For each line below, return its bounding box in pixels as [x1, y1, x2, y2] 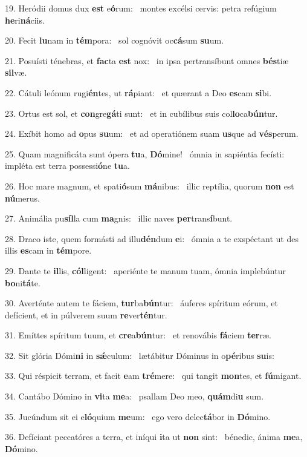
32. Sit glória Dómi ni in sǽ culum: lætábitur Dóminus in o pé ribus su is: [5, 349, 274, 361]
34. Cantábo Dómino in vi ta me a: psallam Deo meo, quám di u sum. [5, 390, 264, 403]
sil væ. [5, 66, 27, 79]
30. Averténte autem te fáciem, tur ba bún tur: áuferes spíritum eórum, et [5, 297, 278, 309]
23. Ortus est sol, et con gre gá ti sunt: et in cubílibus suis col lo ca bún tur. [5, 107, 278, 119]
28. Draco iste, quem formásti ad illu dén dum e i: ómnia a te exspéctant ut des [5, 232, 299, 245]
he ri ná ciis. [5, 13, 45, 26]
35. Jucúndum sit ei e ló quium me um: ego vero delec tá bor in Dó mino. [5, 410, 271, 422]
